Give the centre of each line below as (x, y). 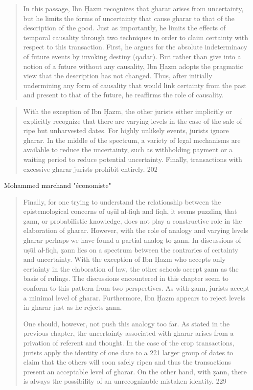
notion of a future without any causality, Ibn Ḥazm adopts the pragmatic (133, 66)
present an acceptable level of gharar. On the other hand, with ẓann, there (135, 371)
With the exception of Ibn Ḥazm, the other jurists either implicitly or (127, 111)
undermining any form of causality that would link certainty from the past (135, 85)
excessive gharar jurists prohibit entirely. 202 (90, 169)
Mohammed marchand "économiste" (58, 185)
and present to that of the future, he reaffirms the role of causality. (123, 95)
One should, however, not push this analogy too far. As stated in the (126, 323)
